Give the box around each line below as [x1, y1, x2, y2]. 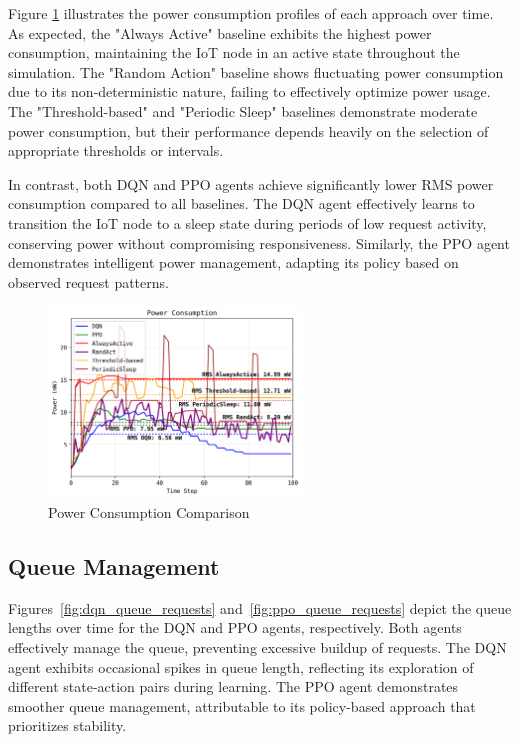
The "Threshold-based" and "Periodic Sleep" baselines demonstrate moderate [8, 100, 478, 121]
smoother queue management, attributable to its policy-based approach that [8, 695, 476, 716]
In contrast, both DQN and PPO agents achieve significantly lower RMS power [8, 173, 494, 194]
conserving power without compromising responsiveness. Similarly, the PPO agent [8, 232, 510, 253]
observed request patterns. [8, 271, 169, 292]
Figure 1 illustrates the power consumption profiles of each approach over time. [8, 3, 494, 23]
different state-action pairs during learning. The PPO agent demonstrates [8, 676, 459, 697]
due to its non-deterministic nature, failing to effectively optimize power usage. [8, 81, 491, 102]
